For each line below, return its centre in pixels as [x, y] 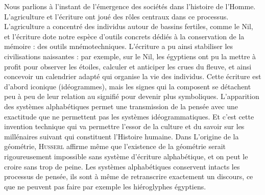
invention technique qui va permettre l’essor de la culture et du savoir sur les [124, 126]
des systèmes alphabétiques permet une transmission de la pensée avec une [121, 106]
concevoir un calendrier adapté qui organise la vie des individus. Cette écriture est [133, 76]
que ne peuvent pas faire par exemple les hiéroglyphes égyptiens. [105, 186]
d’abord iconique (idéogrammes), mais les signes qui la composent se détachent [128, 86]
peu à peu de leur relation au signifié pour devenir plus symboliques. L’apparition [132, 96]
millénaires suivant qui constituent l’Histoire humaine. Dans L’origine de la [122, 136]
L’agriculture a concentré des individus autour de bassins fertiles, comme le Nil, [129, 26]
